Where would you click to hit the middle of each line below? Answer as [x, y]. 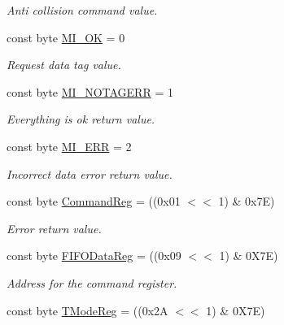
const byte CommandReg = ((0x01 [94, 201]
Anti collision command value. [82, 10]
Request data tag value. [64, 65]
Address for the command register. [92, 282]
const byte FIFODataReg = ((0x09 [94, 256]
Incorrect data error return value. [90, 173]
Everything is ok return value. [81, 119]
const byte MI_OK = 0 [66, 37]
